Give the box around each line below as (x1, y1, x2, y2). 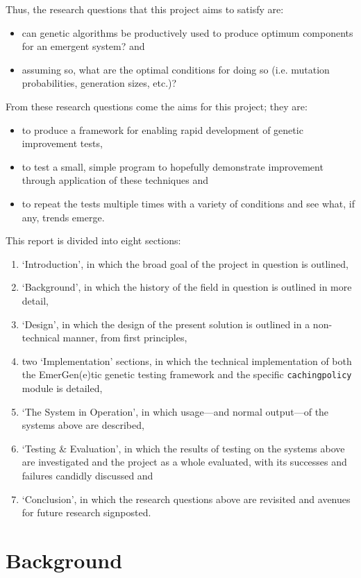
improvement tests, (22, 136, 103, 151)
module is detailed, (22, 380, 103, 395)
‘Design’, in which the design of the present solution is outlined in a (22, 316, 310, 331)
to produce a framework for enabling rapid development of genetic (22, 122, 303, 137)
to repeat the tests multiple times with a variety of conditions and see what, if (22, 196, 355, 210)
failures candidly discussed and (22, 468, 153, 482)
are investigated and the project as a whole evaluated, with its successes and (22, 454, 347, 469)
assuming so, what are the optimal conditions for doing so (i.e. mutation (22, 62, 330, 76)
